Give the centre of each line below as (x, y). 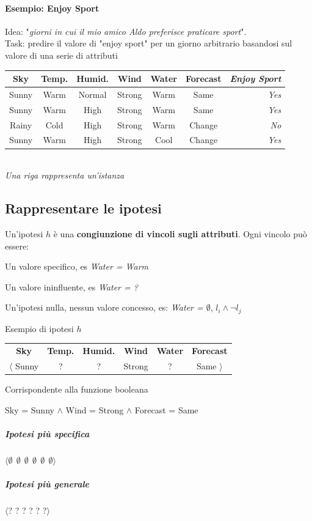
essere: (17, 246)
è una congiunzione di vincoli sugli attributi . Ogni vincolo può (180, 233)
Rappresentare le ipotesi (83, 208)
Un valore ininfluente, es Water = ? (71, 286)
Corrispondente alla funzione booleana (77, 389)
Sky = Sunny (30, 409)
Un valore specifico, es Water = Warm (77, 266)
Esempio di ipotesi (39, 328)
